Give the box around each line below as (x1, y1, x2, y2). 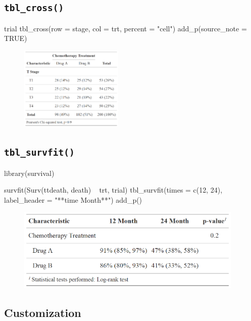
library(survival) (4, 167, 55, 178)
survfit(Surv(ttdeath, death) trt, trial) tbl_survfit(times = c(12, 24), (4, 185, 223, 195)
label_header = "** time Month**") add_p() (4, 194, 142, 205)
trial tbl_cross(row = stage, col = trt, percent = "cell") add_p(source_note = (4, 23, 247, 33)
